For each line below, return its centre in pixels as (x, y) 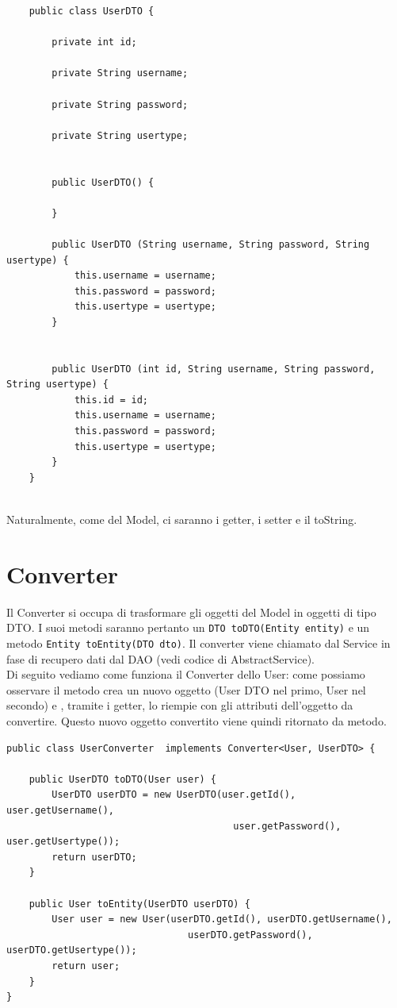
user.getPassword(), (287, 826)
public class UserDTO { (92, 11)
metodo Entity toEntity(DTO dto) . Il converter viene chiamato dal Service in (198, 643)
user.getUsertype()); (63, 842)
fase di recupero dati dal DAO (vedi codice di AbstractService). (161, 658)
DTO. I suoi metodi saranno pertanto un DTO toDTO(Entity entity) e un (188, 627)
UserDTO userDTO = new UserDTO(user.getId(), (174, 795)
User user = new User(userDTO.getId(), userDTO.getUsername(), (222, 920)
